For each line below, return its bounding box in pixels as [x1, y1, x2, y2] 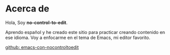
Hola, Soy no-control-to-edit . [5, 19, 67, 25]
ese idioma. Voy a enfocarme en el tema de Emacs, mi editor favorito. [5, 34, 151, 40]
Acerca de [5, 3, 50, 14]
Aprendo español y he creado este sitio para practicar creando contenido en [5, 29, 165, 35]
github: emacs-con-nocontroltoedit [5, 44, 79, 50]
